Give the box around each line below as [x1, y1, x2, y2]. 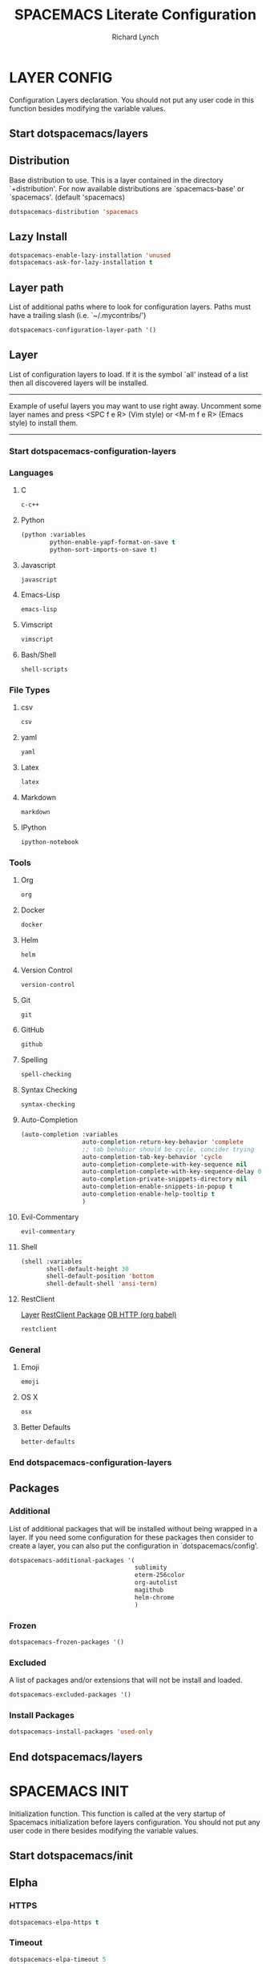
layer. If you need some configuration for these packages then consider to [9, 1532, 254, 1542]
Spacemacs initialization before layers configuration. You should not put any [9, 1817, 260, 1827]
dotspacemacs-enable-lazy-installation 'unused [9, 251, 171, 260]
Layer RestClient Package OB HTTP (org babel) [20, 1310, 177, 1319]
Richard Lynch [111, 32, 159, 42]
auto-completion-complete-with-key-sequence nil [82, 1160, 248, 1169]
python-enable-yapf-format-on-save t [50, 538, 175, 546]
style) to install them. [9, 418, 79, 428]
